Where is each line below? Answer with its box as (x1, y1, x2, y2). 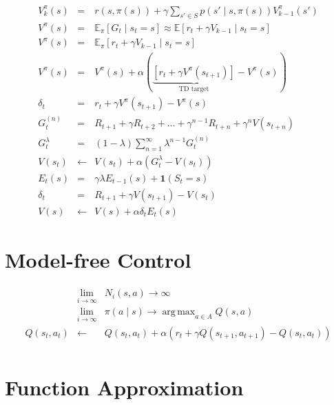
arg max (162, 307, 196, 317)
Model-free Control (5, 246, 191, 274)
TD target (178, 85, 209, 92)
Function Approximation (5, 373, 244, 401)
